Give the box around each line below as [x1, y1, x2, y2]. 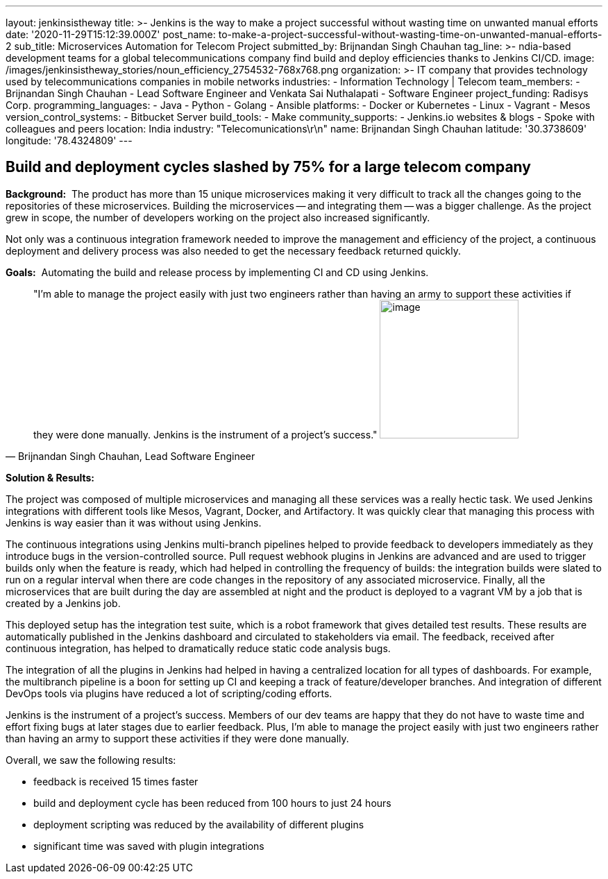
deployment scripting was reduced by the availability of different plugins [33, 818, 364, 830]
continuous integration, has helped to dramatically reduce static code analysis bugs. [6, 642, 391, 654]
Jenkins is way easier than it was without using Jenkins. [6, 516, 262, 529]
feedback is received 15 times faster [33, 775, 199, 787]
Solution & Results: [6, 471, 94, 484]
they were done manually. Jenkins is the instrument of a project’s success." [33, 428, 378, 441]
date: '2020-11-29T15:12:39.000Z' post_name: [6, 28, 216, 40]
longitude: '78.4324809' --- [6, 135, 133, 146]
